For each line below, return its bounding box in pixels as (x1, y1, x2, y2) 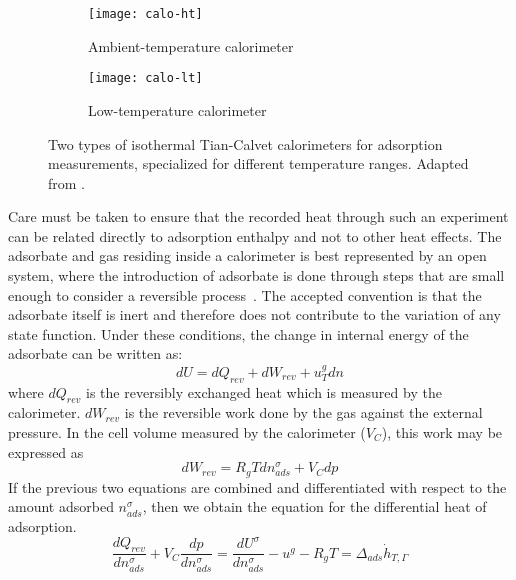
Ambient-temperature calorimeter (88, 35, 294, 56)
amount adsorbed (8, 496, 114, 517)
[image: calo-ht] (88, 7, 203, 21)
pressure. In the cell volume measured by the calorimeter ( (8, 422, 366, 443)
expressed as (8, 441, 84, 462)
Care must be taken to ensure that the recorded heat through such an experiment (8, 206, 509, 227)
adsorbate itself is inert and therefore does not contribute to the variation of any (8, 304, 501, 325)
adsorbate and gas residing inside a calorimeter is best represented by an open (8, 245, 487, 266)
